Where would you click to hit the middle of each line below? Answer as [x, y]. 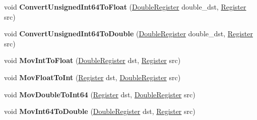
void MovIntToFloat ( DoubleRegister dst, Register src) [92, 60]
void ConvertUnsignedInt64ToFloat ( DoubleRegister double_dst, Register [125, 7]
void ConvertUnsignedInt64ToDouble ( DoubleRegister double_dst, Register [128, 34]
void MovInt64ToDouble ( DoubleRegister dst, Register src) [100, 111]
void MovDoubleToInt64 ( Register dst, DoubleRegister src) [100, 94]
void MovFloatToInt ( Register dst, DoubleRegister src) [92, 77]
